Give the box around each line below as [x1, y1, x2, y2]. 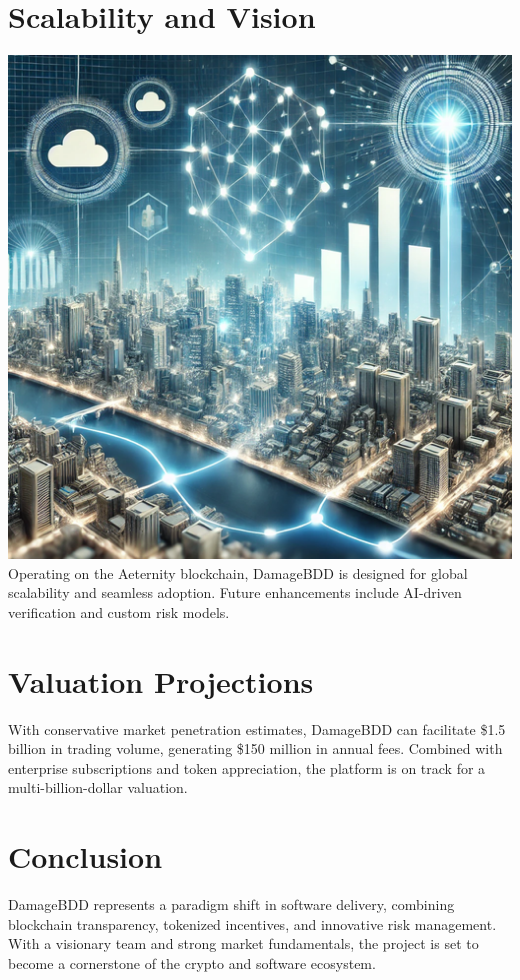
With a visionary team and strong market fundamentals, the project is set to [8, 933, 479, 954]
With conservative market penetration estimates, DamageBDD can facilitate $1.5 [8, 718, 506, 739]
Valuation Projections [8, 660, 314, 701]
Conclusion [8, 836, 163, 877]
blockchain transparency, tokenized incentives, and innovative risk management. [8, 913, 497, 934]
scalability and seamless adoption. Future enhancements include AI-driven [8, 582, 462, 603]
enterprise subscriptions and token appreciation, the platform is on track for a [8, 757, 486, 778]
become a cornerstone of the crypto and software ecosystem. [8, 952, 376, 973]
